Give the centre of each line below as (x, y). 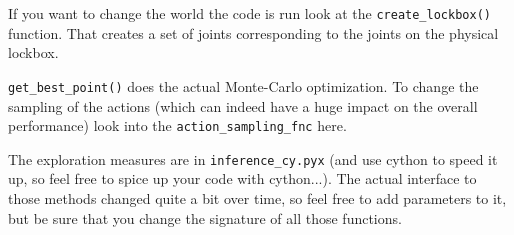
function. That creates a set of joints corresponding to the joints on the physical (253, 32)
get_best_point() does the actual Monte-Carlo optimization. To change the (243, 85)
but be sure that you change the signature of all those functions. (205, 217)
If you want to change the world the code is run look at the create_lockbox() (249, 13)
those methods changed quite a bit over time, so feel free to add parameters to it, (257, 198)
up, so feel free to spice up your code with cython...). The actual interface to (242, 178)
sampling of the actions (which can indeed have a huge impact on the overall (243, 105)
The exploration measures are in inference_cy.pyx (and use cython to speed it (253, 158)
